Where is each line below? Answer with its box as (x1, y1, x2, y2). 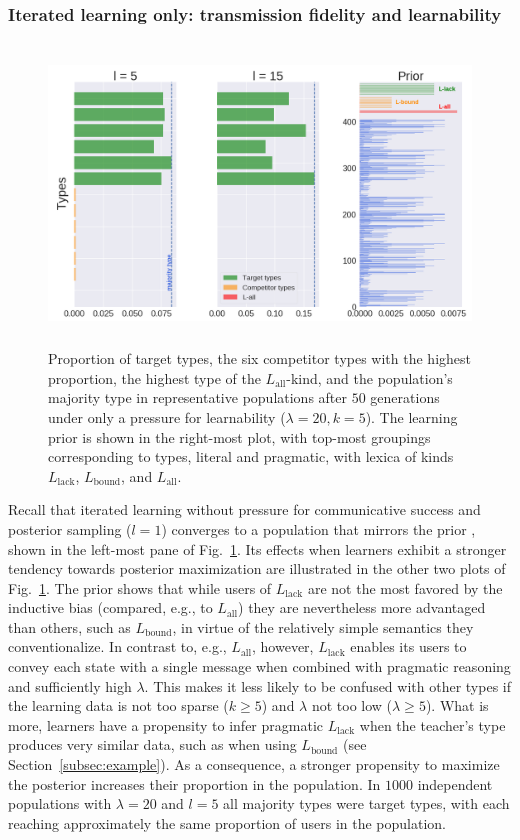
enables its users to (350, 636, 467, 657)
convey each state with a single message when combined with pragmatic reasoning (8, 656, 511, 677)
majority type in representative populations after (48, 387, 348, 408)
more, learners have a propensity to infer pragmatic (8, 714, 323, 735)
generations (370, 387, 440, 408)
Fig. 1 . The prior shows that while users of (8, 577, 272, 598)
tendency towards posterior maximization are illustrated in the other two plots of (8, 558, 506, 579)
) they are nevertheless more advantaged (238, 597, 486, 618)
